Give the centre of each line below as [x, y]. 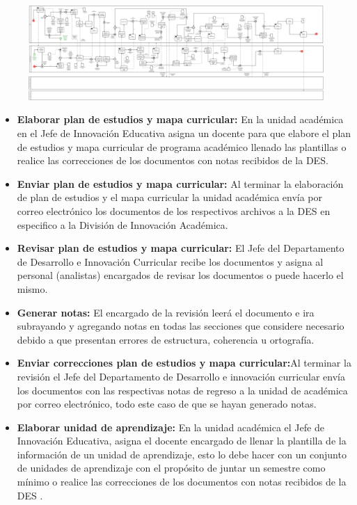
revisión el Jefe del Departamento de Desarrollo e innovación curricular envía [181, 376]
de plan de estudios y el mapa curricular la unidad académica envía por [170, 197]
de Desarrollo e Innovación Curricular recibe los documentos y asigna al [170, 261]
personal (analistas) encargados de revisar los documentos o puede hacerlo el [180, 275]
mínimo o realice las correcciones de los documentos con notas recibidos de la [182, 482]
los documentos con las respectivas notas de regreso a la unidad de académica [182, 390]
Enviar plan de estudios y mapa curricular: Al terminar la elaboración [180, 183]
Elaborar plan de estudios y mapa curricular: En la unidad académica [180, 119]
